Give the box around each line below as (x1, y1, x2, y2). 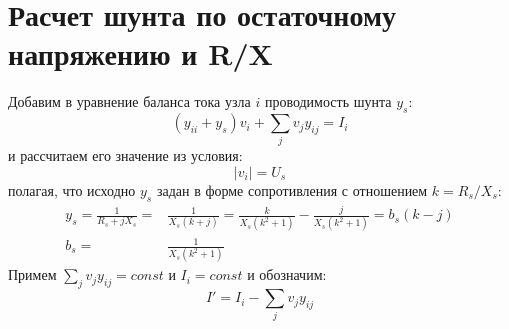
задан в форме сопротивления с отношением (156, 180, 428, 201)
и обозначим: (247, 264, 327, 285)
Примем (8, 264, 57, 285)
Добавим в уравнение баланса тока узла (8, 91, 251, 112)
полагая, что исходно (8, 180, 136, 201)
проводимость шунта (264, 91, 392, 112)
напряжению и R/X (8, 33, 273, 74)
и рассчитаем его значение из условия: (8, 145, 243, 166)
